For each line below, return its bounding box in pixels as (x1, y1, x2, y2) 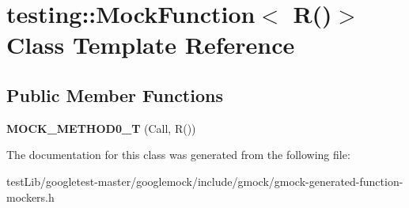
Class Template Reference (6, 28, 295, 61)
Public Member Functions (6, 82, 223, 107)
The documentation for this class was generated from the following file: (6, 146, 350, 163)
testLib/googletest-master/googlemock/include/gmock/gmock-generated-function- (6, 172, 403, 189)
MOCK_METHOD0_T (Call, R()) (6, 119, 196, 136)
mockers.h (6, 188, 55, 205)
